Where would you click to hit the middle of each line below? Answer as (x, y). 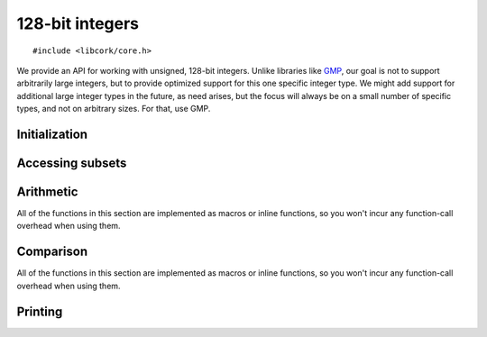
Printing (40, 311)
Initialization (52, 134)
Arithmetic (47, 191)
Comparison (52, 252)
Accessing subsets (72, 163)
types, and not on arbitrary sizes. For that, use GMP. (114, 109)
